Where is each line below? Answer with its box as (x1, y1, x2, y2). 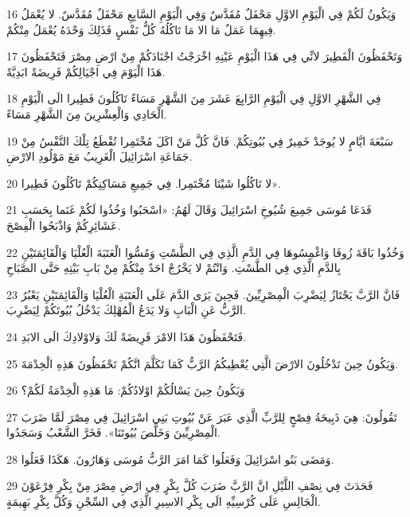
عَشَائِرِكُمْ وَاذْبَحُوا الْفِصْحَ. (6, 216, 121, 233)
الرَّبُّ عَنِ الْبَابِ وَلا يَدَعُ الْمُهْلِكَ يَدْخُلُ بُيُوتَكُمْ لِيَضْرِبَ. (6, 301, 246, 318)
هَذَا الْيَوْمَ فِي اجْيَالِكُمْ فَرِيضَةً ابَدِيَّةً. (6, 63, 166, 80)
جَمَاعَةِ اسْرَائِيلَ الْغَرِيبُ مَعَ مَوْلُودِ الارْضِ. (6, 148, 193, 165)
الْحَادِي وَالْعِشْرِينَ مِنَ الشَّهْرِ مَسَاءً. (6, 105, 167, 122)
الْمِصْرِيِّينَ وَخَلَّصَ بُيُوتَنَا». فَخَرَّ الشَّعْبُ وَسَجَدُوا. (6, 424, 221, 441)
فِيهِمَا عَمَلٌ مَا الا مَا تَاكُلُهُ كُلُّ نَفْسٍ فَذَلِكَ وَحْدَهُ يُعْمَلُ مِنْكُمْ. (6, 21, 276, 37)
